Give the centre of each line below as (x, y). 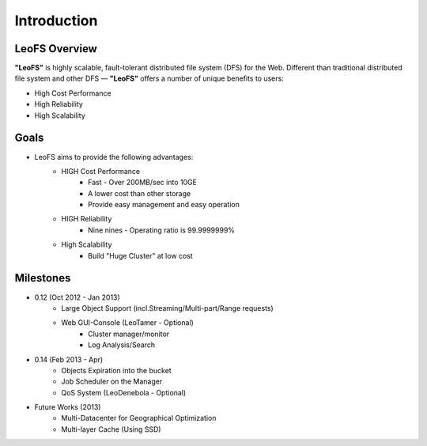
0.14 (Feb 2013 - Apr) (69, 359)
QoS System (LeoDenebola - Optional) (124, 392)
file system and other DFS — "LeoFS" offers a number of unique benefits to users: (149, 78)
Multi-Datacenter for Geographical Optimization (139, 418)
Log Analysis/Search (122, 345)
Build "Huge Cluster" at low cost (140, 255)
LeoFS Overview (56, 49)
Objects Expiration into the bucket (116, 370)
